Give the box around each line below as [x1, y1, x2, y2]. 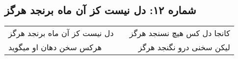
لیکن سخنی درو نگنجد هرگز [138, 41, 230, 53]
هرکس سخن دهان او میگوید [8, 41, 102, 53]
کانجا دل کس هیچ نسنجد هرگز [129, 27, 230, 39]
